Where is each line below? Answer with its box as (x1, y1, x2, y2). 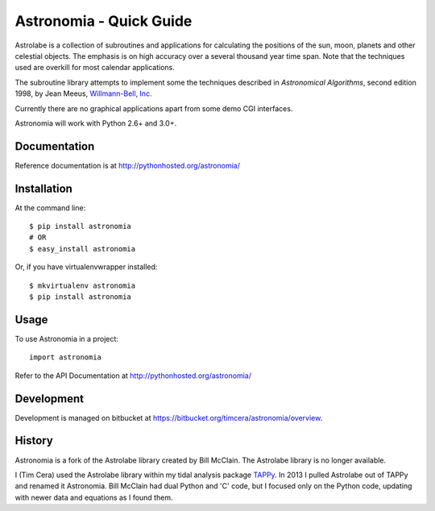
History (14, 434, 54, 447)
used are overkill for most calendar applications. (14, 63, 175, 73)
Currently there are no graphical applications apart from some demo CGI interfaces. (14, 103, 293, 113)
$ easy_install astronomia (29, 244, 136, 253)
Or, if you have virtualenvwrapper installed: (14, 262, 158, 272)
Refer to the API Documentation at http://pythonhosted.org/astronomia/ (14, 371, 251, 380)
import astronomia (29, 353, 102, 362)
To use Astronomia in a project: (14, 334, 118, 343)
